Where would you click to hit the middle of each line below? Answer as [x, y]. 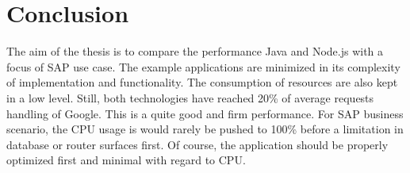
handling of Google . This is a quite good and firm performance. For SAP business [205, 113]
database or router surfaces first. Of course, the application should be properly [197, 144]
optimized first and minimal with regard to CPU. [126, 160]
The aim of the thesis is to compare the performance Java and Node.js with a [195, 51]
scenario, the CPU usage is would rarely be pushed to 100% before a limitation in [205, 129]
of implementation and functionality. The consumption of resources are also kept [202, 82]
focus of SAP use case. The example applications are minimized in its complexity [203, 66]
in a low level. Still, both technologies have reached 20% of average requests [190, 97]
